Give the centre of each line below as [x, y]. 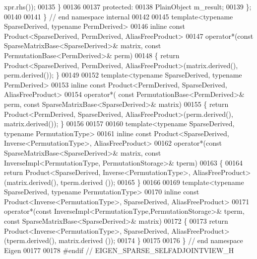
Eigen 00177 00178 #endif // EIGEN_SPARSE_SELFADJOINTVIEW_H [119, 250]
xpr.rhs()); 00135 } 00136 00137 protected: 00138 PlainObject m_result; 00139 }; [128, 6]
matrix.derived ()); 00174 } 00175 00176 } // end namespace [151, 240]
